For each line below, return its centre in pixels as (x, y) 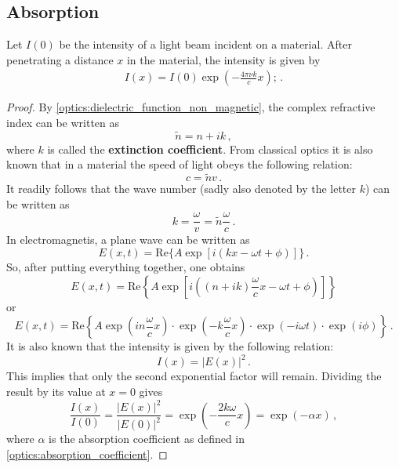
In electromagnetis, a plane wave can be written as (128, 239)
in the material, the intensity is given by (223, 59)
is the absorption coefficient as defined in (147, 439)
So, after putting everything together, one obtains (126, 267)
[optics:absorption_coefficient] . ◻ (87, 454)
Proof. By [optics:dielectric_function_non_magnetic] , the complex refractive (191, 107)
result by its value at (56, 391)
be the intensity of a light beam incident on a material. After (205, 44)
